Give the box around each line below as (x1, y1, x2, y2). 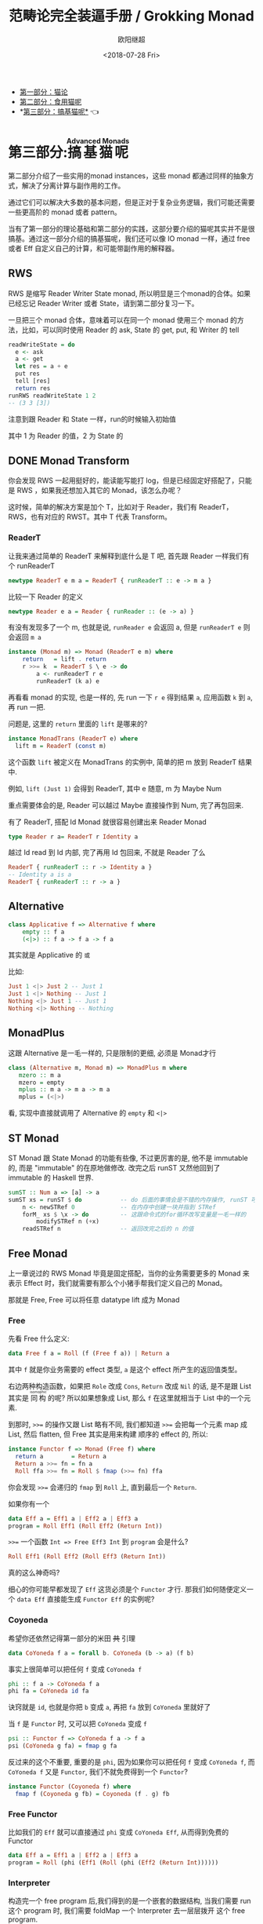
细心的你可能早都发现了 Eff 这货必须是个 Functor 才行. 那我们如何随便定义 (8, 1585, 247, 1594)
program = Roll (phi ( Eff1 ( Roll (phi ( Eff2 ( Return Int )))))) (8, 1858, 219, 1867)
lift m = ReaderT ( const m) (15, 742, 107, 750)
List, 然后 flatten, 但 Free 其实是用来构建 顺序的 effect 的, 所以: (8, 1429, 209, 1439)
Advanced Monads (66, 137, 130, 146)
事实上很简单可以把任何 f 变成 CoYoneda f (8, 1664, 142, 1674)
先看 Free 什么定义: (8, 1334, 70, 1343)
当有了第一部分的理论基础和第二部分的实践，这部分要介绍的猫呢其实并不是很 (8, 224, 255, 233)
